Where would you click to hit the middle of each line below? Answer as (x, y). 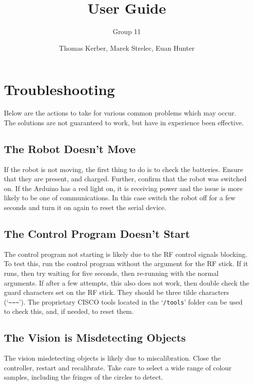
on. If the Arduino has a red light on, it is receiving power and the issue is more (123, 188)
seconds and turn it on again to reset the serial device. (85, 207)
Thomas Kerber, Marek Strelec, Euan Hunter (127, 48)
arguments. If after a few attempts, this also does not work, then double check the (127, 282)
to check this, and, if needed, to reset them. (69, 311)
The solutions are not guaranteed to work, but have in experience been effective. (124, 122)
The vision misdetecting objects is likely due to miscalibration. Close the (112, 358)
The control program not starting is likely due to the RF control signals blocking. (126, 254)
